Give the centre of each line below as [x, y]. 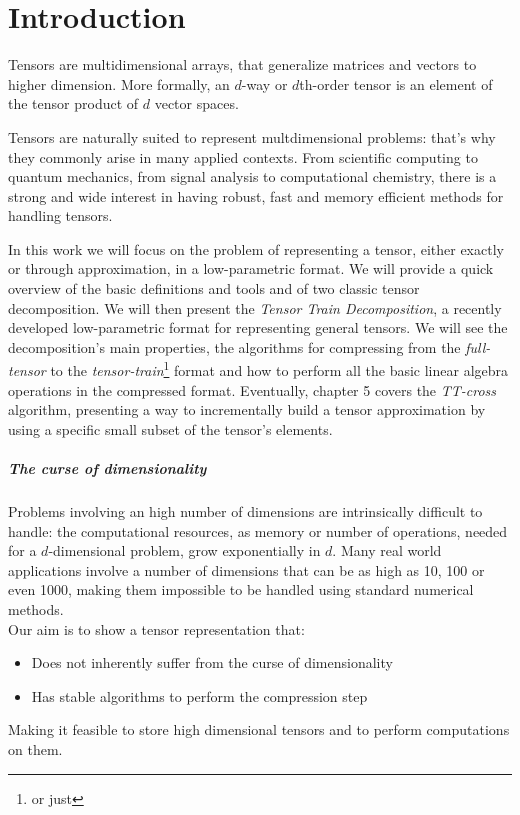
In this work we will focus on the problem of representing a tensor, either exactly [256, 248]
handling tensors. [60, 215]
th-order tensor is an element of [396, 83]
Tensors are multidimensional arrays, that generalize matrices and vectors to [242, 64]
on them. [35, 748]
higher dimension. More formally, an [119, 83]
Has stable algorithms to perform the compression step [199, 695]
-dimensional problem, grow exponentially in [184, 550]
